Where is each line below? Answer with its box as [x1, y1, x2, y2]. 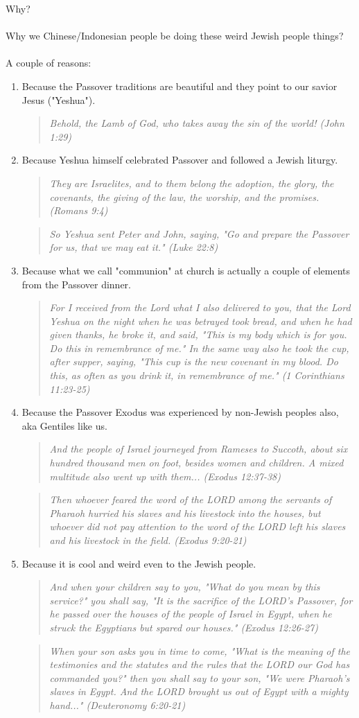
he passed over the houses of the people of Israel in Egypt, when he [49, 606, 332, 621]
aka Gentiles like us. [21, 418, 107, 432]
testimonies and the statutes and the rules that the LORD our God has [49, 657, 350, 672]
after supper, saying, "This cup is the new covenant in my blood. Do [49, 354, 338, 369]
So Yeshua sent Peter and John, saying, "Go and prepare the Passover [49, 226, 349, 240]
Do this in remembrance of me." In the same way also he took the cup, [49, 340, 349, 355]
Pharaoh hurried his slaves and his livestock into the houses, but [49, 505, 321, 520]
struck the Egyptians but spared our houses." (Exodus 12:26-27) [49, 620, 318, 634]
